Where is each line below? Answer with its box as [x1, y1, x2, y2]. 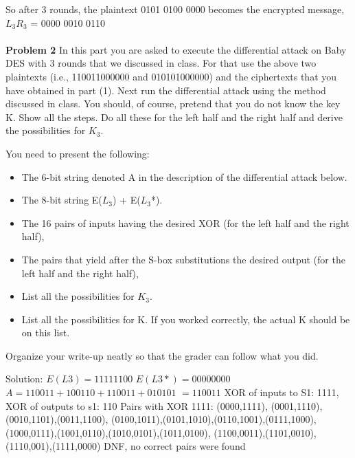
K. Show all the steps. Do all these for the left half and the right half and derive [5, 109, 343, 124]
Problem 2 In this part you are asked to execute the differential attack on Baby [5, 42, 347, 56]
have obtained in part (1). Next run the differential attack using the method [5, 83, 326, 97]
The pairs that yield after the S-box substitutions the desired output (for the [21, 252, 345, 266]
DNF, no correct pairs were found [104, 439, 246, 453]
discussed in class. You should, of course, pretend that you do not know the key [5, 96, 341, 111]
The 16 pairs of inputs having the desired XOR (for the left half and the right [21, 215, 350, 230]
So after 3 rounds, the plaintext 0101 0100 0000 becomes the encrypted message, [5, 2, 345, 16]
